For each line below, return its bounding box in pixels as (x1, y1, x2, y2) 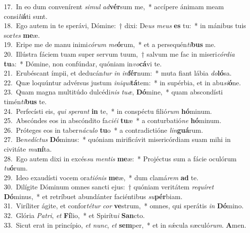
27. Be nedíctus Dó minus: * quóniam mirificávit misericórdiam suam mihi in (4, 134, 231, 144)
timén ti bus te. (4, 96, 47, 106)
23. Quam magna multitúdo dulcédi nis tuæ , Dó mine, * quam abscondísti (4, 87, 223, 97)
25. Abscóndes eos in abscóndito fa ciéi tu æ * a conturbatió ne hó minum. (4, 115, 221, 125)
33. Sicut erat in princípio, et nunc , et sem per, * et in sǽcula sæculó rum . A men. (4, 219, 247, 230)
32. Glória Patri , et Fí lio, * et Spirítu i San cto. (4, 210, 145, 220)
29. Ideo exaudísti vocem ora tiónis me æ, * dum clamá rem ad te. (4, 172, 199, 182)
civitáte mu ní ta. (4, 143, 52, 154)
